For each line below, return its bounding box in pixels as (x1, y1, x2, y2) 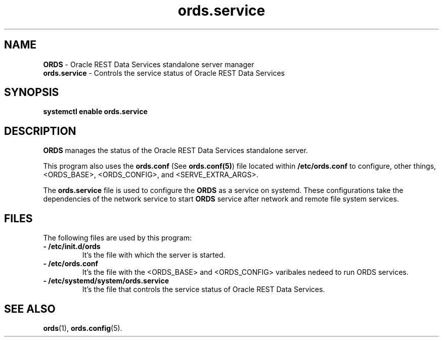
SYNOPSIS (4, 86, 59, 99)
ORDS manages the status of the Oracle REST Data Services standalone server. (43, 146, 308, 155)
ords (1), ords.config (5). (43, 323, 122, 332)
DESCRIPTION (4, 124, 76, 137)
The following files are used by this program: (43, 233, 192, 242)
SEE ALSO (4, 302, 56, 315)
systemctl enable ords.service (43, 107, 148, 116)
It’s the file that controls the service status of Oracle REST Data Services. (82, 285, 325, 294)
